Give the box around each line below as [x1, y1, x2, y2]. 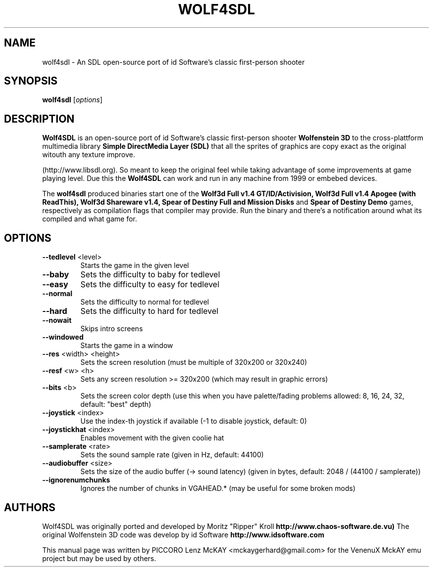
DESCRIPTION [4, 112, 75, 125]
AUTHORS [4, 501, 56, 514]
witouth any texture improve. [42, 150, 135, 159]
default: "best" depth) [80, 400, 151, 409]
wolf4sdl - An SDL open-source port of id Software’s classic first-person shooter [42, 57, 305, 66]
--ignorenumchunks [42, 476, 110, 484]
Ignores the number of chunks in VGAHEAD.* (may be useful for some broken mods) [80, 484, 356, 493]
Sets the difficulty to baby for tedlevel [80, 269, 220, 280]
